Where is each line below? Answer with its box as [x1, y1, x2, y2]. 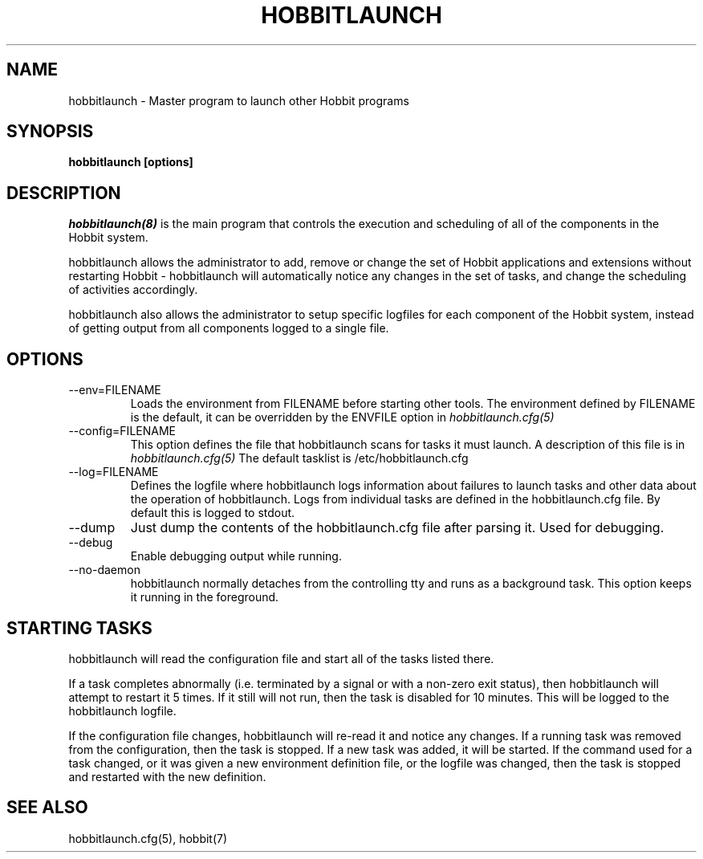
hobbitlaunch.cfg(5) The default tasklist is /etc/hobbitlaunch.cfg [130, 451, 469, 466]
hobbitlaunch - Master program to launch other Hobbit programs [68, 93, 409, 108]
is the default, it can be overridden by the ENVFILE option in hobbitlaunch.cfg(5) [130, 410, 555, 425]
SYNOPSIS [6, 121, 94, 142]
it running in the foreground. [130, 590, 279, 605]
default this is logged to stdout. [130, 506, 295, 520]
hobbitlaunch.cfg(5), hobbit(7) [68, 831, 228, 845]
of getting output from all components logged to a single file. [68, 321, 389, 336]
